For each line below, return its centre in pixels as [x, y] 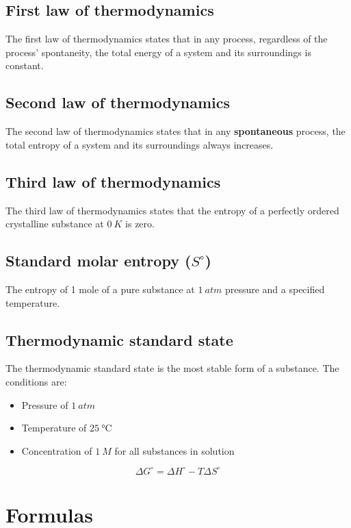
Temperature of [54, 428]
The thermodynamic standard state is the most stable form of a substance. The [172, 368]
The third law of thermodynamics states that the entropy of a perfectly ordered [172, 210]
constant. [25, 65]
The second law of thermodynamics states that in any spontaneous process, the [175, 131]
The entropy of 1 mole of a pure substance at [100, 289]
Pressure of [45, 404]
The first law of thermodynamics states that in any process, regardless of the [167, 39]
